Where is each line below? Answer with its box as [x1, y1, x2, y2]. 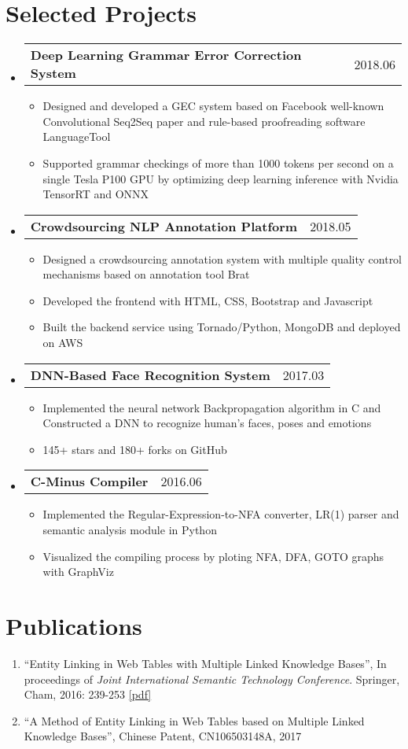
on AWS [42, 334, 83, 351]
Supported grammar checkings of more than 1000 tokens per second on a [42, 154, 394, 171]
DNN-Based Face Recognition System [30, 365, 270, 384]
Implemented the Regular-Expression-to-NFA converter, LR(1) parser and [42, 506, 399, 522]
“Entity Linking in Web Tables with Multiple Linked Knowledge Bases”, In [24, 655, 387, 671]
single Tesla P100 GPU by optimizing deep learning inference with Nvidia [42, 170, 399, 186]
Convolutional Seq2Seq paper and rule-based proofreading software [42, 113, 366, 129]
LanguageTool [42, 128, 111, 145]
